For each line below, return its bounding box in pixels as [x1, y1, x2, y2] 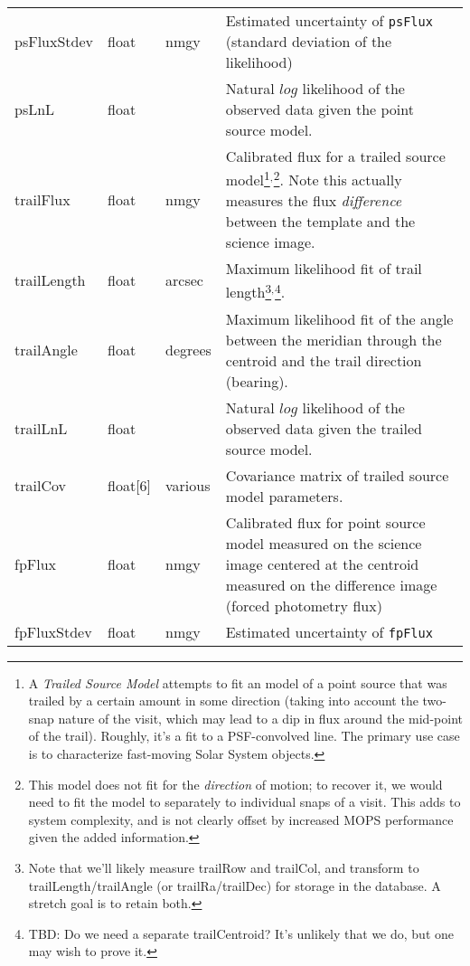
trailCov [14, 475, 66, 497]
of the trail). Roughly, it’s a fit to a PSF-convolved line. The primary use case [28, 726, 460, 745]
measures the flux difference [225, 190, 402, 212]
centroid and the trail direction [225, 349, 422, 371]
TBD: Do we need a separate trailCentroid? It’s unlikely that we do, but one [28, 923, 455, 942]
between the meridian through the [225, 328, 442, 350]
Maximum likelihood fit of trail [225, 258, 422, 279]
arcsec [165, 270, 203, 291]
